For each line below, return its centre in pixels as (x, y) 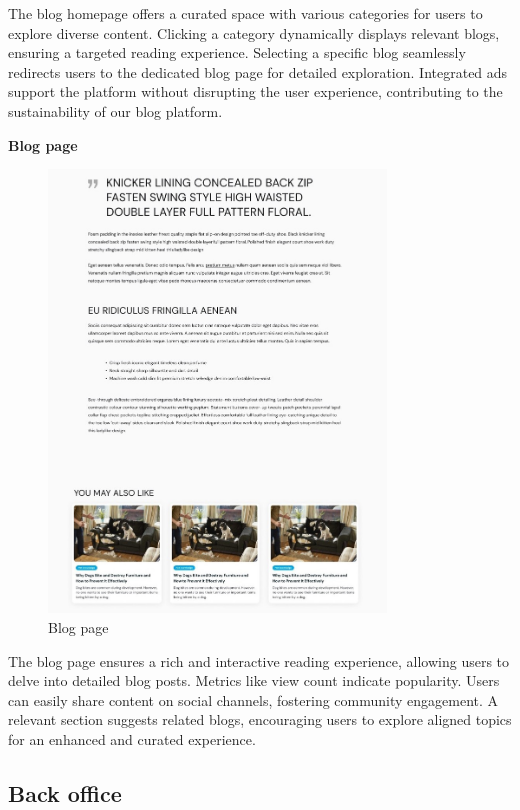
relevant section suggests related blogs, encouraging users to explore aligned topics (260, 719)
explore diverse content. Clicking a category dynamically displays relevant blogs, (254, 32)
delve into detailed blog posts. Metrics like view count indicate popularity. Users (254, 680)
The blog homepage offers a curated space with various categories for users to (245, 13)
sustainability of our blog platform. (115, 110)
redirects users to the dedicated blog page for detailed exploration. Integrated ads (258, 71)
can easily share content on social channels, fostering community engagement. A (253, 699)
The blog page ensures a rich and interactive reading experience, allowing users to (259, 660)
